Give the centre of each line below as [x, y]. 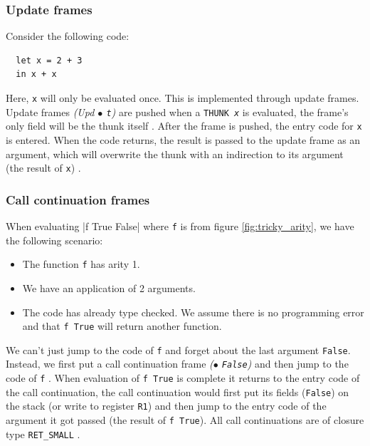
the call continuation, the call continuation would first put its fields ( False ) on [178, 391]
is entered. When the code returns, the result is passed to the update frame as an [183, 139]
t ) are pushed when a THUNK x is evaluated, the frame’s [227, 111]
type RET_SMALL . [43, 434]
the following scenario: [54, 240]
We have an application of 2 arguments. [109, 287]
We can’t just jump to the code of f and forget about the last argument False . [178, 349]
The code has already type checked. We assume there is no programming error [193, 312]
